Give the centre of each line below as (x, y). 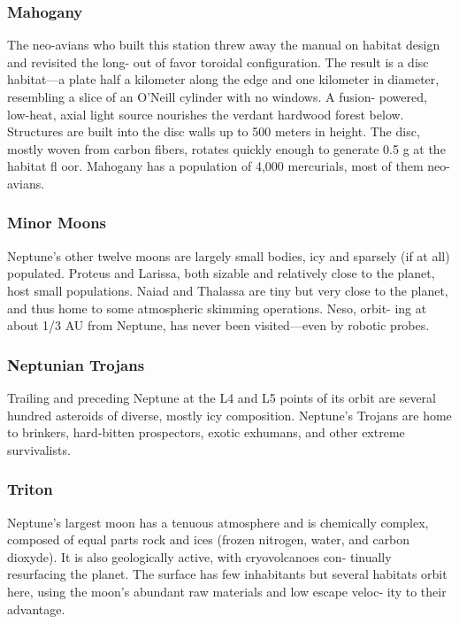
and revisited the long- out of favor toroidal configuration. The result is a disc (218, 62)
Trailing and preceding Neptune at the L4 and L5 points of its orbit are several (222, 397)
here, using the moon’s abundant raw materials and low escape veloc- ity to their (227, 591)
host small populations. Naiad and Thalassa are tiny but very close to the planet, (228, 290)
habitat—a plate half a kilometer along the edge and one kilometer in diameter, (223, 79)
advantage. (36, 609)
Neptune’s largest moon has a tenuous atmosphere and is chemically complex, (218, 522)
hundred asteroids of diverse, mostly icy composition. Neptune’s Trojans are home (229, 415)
